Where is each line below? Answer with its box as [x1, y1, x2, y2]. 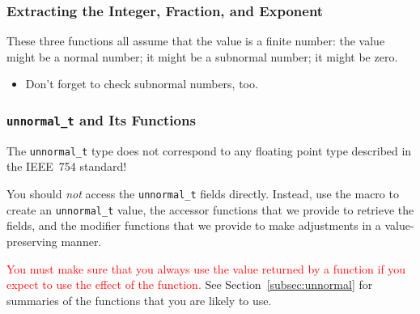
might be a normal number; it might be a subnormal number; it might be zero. [6, 48, 398, 65]
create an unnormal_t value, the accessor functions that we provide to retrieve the [6, 201, 414, 218]
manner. [61, 232, 102, 249]
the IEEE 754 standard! [6, 158, 127, 175]
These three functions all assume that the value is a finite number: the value [6, 32, 385, 49]
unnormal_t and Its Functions [6, 109, 196, 129]
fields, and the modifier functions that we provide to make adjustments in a [6, 217, 381, 234]
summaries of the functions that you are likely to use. [6, 291, 272, 308]
